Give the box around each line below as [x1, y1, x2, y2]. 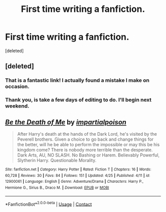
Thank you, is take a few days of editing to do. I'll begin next [5, 97, 152, 104]
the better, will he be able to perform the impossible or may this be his [17, 141, 160, 147]
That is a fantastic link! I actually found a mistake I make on [5, 77, 150, 84]
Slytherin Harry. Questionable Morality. [17, 157, 96, 163]
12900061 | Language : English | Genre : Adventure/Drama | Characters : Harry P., [5, 179, 144, 184]
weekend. [5, 103, 30, 109]
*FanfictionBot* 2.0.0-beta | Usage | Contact [5, 200, 92, 207]
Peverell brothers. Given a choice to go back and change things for [17, 136, 154, 142]
